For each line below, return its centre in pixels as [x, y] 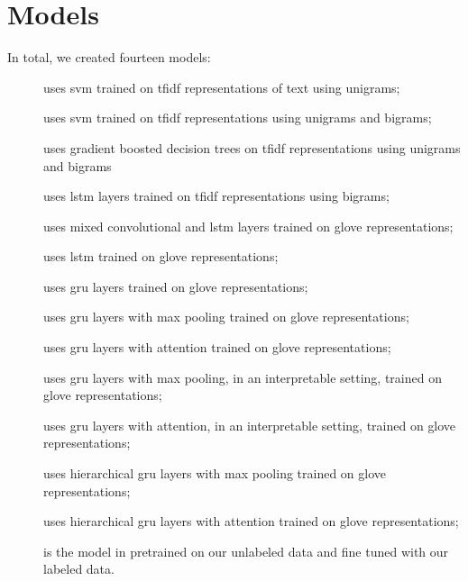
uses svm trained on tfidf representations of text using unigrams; [222, 87]
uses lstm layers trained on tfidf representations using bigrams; [216, 196]
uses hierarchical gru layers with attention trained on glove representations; [251, 521]
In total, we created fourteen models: [109, 57]
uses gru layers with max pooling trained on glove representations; [226, 317]
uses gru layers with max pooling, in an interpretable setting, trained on [243, 377]
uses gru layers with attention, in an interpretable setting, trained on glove [250, 425]
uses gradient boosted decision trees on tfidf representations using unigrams [252, 147]
